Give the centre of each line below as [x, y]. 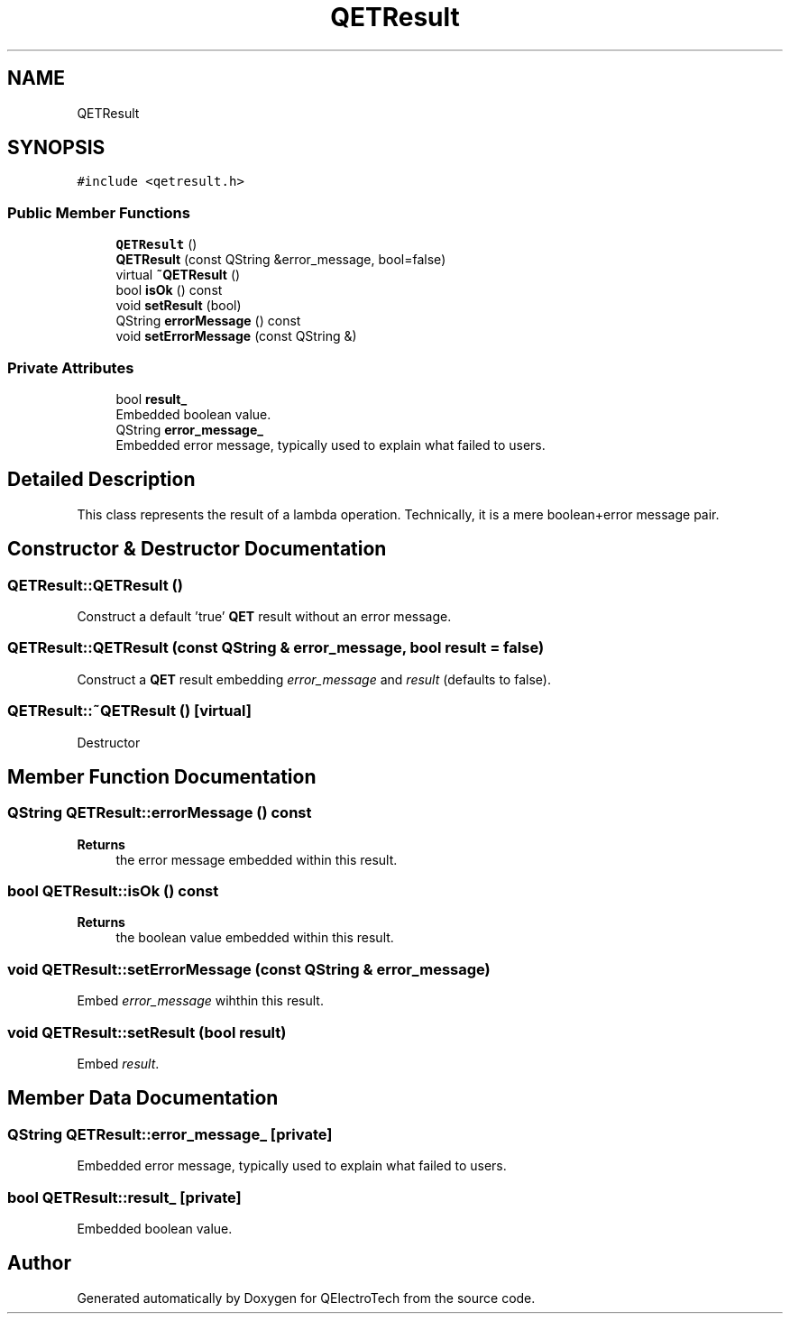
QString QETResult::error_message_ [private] [170, 1134]
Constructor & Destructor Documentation [197, 549]
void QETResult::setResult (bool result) [147, 1032]
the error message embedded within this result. [257, 859]
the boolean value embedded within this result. [255, 938]
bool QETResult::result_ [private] [124, 1197]
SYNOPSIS [56, 148]
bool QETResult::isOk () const [113, 891]
